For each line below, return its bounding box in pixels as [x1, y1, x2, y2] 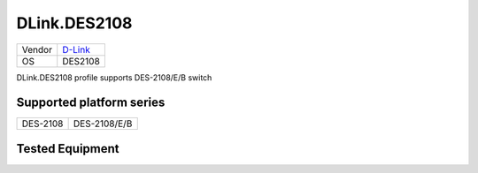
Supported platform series [16, 95, 166, 110]
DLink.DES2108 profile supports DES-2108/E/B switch [16, 71, 212, 83]
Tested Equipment [16, 141, 119, 156]
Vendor [21, 43, 53, 56]
